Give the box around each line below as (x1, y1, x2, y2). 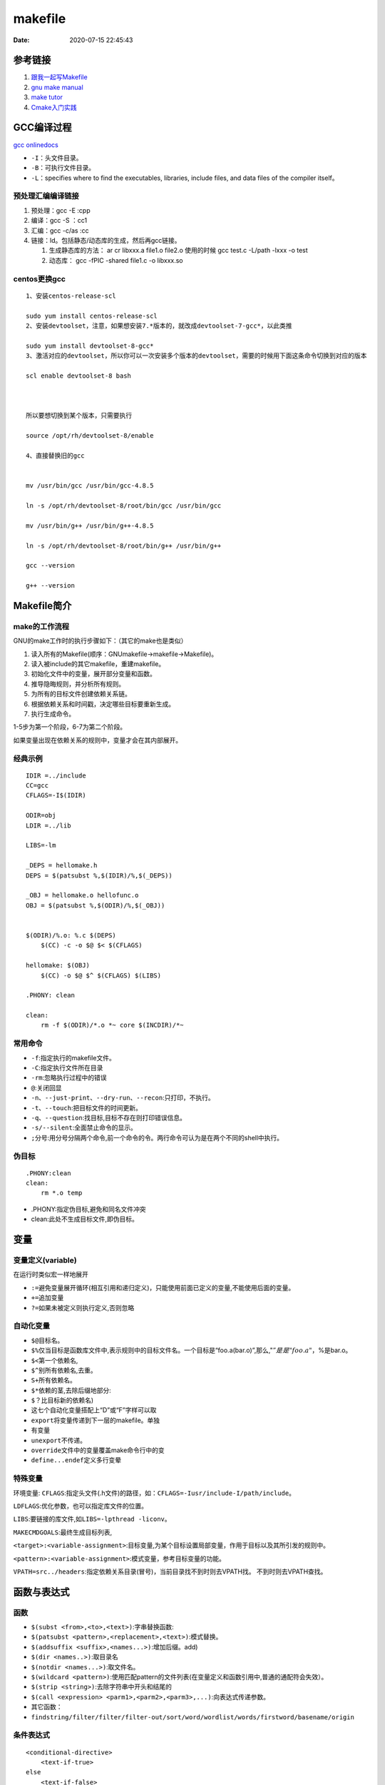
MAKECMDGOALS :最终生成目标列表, (13, 1528, 113, 1537)
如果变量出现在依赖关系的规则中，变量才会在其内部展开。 (13, 735, 182, 744)
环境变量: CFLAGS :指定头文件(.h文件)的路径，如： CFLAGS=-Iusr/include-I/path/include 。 (13, 1489, 296, 1497)
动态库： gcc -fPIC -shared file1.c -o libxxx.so (48, 256, 183, 264)
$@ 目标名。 (31, 1336, 64, 1344)
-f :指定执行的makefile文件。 (31, 1053, 115, 1062)
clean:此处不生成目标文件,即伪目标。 (31, 1215, 138, 1224)
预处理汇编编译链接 (13, 191, 80, 201)
